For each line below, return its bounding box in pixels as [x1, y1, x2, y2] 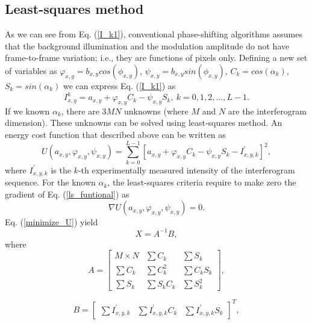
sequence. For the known [5, 176, 96, 188]
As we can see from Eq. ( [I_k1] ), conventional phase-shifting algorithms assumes [5, 28, 302, 40]
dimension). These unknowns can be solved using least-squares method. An [5, 116, 282, 129]
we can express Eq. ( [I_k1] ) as [63, 79, 176, 92]
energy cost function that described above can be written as [5, 128, 226, 141]
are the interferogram [228, 104, 307, 117]
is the [51, 163, 71, 176]
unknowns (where [124, 104, 189, 117]
